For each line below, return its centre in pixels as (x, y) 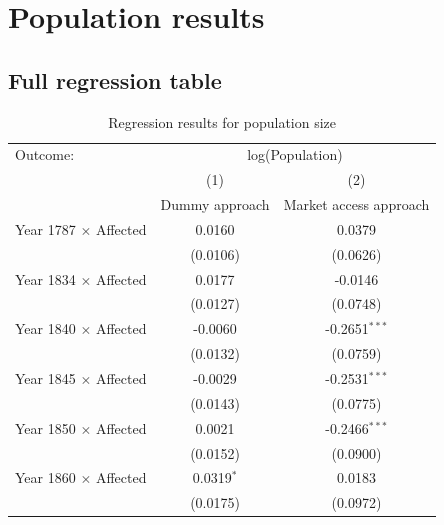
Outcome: (45, 154)
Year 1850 (45, 427)
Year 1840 (45, 328)
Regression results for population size (222, 121)
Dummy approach (215, 204)
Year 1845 (45, 378)
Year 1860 (45, 477)
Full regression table (115, 79)
